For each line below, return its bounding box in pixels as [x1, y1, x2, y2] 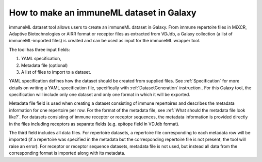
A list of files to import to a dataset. [21, 69, 92, 75]
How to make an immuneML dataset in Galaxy [9, 7, 196, 18]
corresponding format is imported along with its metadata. [9, 150, 126, 156]
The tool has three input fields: [9, 47, 70, 52]
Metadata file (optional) [21, 62, 68, 68]
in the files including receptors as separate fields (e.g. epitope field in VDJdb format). [9, 121, 180, 127]
